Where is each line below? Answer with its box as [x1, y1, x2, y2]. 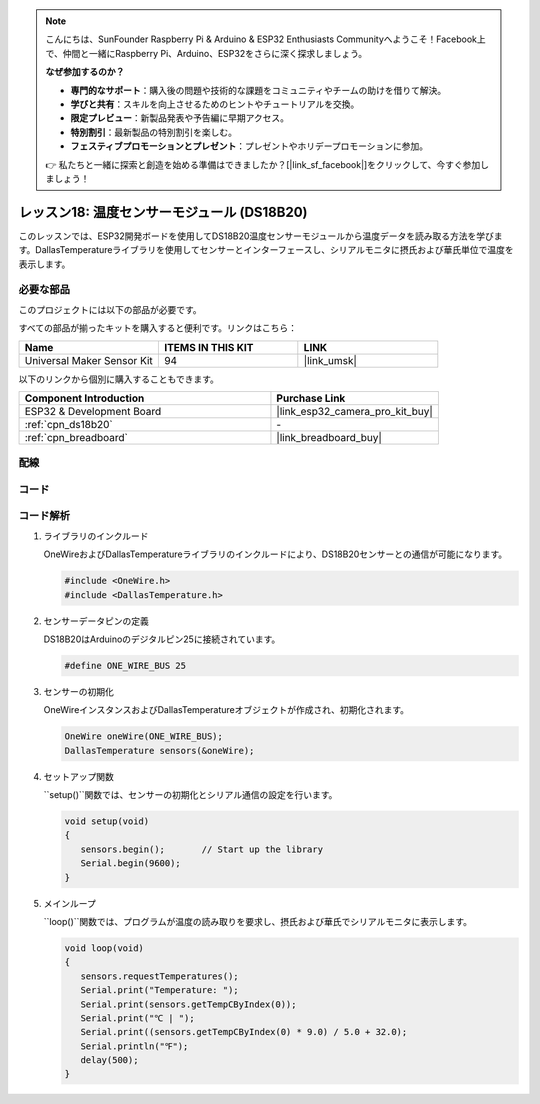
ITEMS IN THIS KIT [163, 340, 254, 354]
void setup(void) [64, 816, 150, 827]
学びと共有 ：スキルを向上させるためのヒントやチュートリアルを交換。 [70, 98, 360, 110]
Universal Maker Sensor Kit [24, 353, 154, 367]
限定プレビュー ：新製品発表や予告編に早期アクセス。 [70, 112, 290, 124]
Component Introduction [24, 391, 145, 405]
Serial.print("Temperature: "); [80, 985, 239, 996]
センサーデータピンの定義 [43, 615, 149, 627]
